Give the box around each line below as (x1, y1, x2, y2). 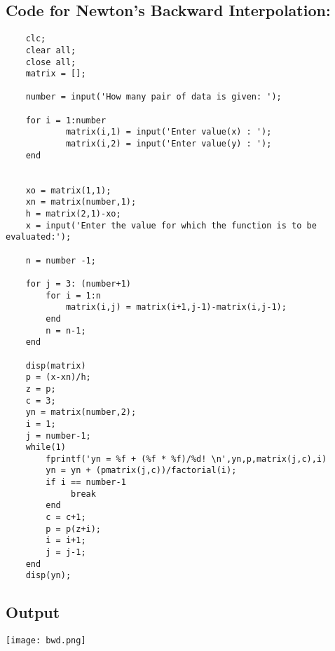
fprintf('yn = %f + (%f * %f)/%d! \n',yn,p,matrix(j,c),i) (46, 453, 327, 464)
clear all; (25, 45, 76, 55)
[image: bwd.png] (6, 636, 86, 646)
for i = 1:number (25, 115, 107, 125)
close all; (25, 57, 76, 67)
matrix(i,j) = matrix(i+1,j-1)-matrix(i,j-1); (65, 302, 287, 313)
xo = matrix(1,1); (25, 185, 111, 196)
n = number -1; (25, 255, 96, 266)
